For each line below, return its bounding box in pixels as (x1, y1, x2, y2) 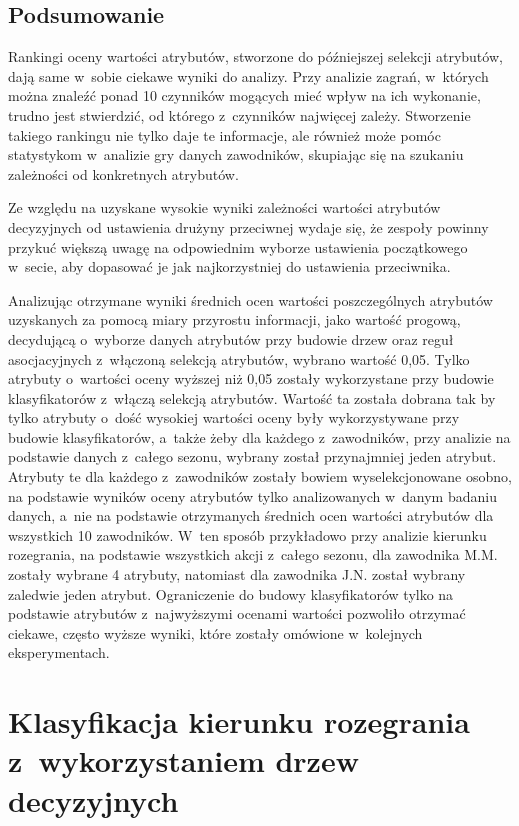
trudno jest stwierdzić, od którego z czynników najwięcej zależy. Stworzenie (8, 104, 471, 125)
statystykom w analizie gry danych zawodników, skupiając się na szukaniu (8, 144, 464, 165)
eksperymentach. (8, 642, 110, 663)
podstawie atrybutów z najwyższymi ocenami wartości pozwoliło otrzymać (8, 603, 466, 624)
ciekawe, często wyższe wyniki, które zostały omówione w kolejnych (8, 622, 423, 643)
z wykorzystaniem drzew (8, 740, 359, 781)
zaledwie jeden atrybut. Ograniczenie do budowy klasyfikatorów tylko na (8, 583, 454, 604)
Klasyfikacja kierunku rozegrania (8, 701, 470, 742)
